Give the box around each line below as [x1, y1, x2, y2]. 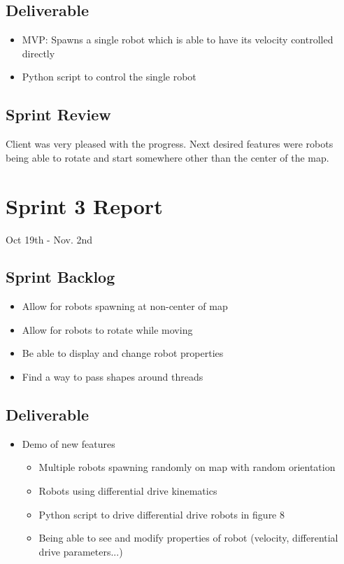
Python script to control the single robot [22, 69, 196, 84]
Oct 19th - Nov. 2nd [6, 232, 93, 246]
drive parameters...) [38, 544, 123, 558]
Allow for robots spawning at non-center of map [22, 299, 228, 313]
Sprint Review [6, 104, 111, 125]
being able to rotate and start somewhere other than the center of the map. [6, 150, 329, 164]
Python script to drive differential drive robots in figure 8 [38, 507, 285, 521]
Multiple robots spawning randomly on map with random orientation [38, 460, 336, 474]
